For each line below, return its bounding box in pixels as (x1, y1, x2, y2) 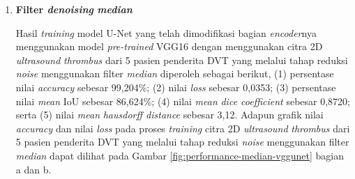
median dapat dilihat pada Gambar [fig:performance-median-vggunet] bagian (15, 148, 344, 162)
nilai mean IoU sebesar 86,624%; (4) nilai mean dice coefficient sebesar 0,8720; (15, 93, 350, 108)
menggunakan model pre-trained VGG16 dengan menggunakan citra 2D (15, 39, 323, 54)
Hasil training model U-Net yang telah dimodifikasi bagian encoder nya (15, 25, 317, 40)
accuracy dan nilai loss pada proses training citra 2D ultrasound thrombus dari (15, 120, 350, 135)
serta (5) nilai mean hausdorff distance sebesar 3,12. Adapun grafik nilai (15, 107, 324, 122)
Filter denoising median (15, 2, 133, 16)
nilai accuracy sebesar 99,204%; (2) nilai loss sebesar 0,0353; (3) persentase (15, 79, 336, 94)
